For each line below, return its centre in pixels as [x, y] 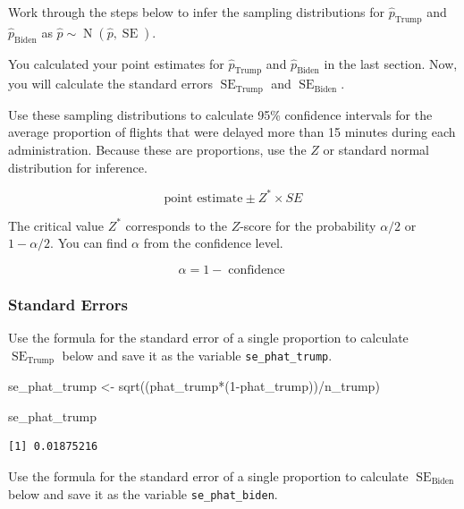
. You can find [89, 243]
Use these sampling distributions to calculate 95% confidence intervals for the [220, 114]
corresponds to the [176, 225]
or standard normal [376, 150]
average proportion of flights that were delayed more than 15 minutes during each [232, 132]
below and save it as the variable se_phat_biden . [143, 493]
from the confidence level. [213, 243]
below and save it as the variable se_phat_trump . [197, 355]
